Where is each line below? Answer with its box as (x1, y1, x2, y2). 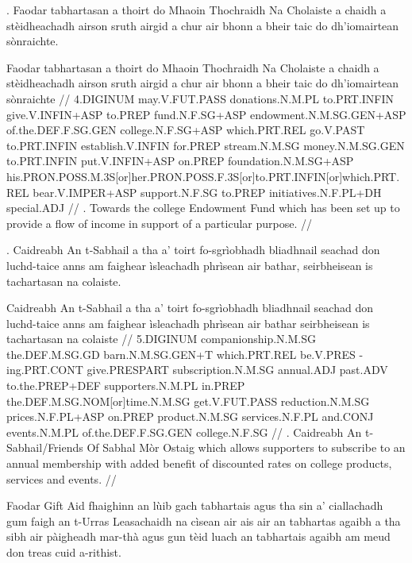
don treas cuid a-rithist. (6, 544, 121, 560)
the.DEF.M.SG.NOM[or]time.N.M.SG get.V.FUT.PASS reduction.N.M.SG (6, 392, 370, 409)
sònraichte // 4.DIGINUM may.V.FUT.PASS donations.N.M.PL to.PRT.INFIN (6, 90, 395, 106)
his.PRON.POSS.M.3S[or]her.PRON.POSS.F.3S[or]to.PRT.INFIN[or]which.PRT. (6, 168, 400, 184)
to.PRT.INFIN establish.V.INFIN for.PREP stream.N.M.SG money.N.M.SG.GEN (6, 137, 405, 153)
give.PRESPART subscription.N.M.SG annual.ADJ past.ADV (87, 361, 388, 378)
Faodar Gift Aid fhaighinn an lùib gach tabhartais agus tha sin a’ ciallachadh (6, 497, 383, 514)
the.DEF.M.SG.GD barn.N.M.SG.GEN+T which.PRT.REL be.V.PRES (6, 345, 356, 362)
